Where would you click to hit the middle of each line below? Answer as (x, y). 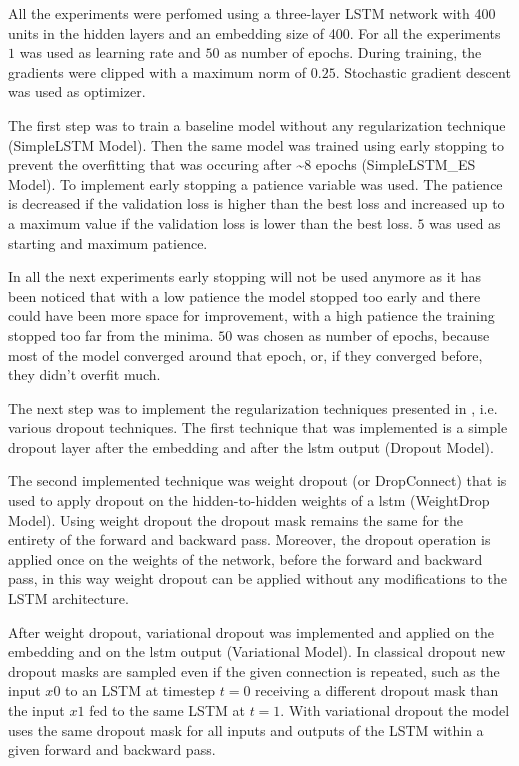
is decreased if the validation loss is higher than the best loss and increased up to (256, 203)
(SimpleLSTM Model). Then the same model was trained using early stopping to (256, 144)
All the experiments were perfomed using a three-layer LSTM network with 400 (252, 13)
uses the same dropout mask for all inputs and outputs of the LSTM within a (246, 729)
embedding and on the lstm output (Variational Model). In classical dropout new (257, 651)
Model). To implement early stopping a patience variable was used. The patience (255, 183)
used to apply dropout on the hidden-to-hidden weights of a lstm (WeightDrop (249, 500)
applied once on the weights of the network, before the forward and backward (245, 558)
